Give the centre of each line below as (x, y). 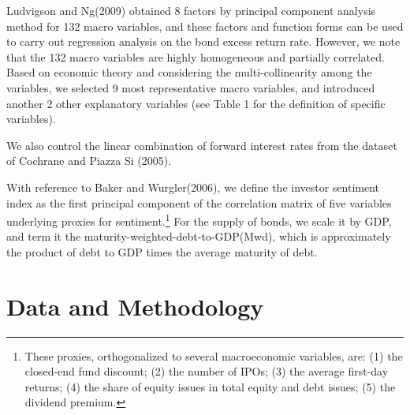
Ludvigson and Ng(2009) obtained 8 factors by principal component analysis (191, 10)
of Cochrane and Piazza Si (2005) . (89, 161)
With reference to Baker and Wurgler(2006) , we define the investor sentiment (193, 187)
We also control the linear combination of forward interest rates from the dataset (202, 145)
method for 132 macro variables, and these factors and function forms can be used (205, 26)
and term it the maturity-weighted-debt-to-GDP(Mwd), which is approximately (199, 236)
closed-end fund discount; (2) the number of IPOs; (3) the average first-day (207, 371)
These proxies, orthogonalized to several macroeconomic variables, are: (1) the (214, 355)
